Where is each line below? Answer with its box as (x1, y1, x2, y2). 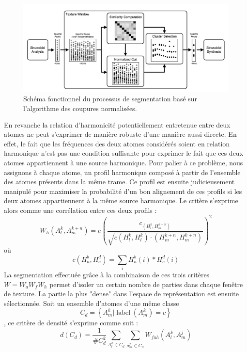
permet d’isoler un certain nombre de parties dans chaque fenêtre (49, 279, 243, 289)
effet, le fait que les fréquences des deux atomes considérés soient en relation (4, 138, 230, 148)
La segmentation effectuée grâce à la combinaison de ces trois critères (4, 269, 210, 279)
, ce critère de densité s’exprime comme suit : (4, 318, 138, 328)
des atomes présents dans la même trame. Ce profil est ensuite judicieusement (4, 176, 235, 187)
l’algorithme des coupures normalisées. (23, 103, 137, 113)
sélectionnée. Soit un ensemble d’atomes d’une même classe (4, 298, 179, 308)
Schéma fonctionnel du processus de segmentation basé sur (23, 94, 198, 104)
